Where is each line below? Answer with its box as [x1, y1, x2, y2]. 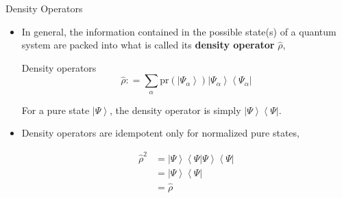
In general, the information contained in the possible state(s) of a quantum [21, 24, 337, 38]
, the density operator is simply [109, 102, 241, 117]
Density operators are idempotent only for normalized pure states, [21, 126, 300, 140]
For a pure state [21, 102, 90, 117]
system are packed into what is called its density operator [21, 38, 275, 52]
